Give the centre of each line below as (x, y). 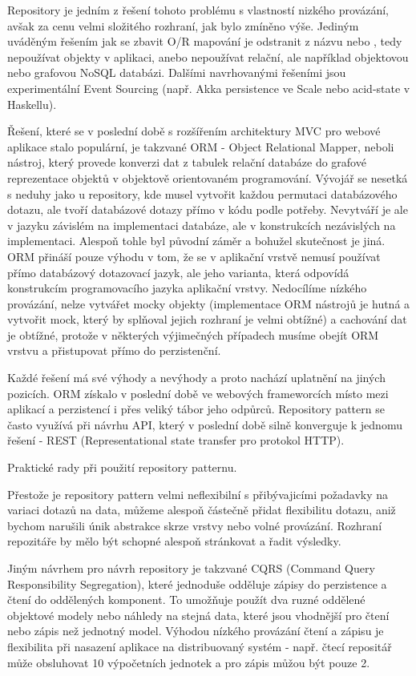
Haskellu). (32, 104)
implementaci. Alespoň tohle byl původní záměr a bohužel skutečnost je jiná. (196, 241)
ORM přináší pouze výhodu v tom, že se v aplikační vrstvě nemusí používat (194, 256)
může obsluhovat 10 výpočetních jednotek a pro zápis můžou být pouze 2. (189, 662)
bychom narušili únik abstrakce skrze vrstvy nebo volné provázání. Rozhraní (195, 525)
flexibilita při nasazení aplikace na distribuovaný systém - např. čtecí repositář (200, 646)
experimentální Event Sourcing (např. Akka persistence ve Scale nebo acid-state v (209, 88)
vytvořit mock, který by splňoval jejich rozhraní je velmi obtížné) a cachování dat (207, 319)
